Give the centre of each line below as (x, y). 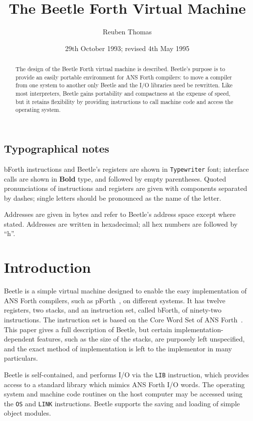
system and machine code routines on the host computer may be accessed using (123, 394)
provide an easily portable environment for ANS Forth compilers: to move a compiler (124, 77)
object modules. (28, 413)
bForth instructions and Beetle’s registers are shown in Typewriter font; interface (126, 169)
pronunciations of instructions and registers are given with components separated (126, 188)
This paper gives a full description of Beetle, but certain (88, 329)
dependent (20, 339)
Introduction (47, 267)
